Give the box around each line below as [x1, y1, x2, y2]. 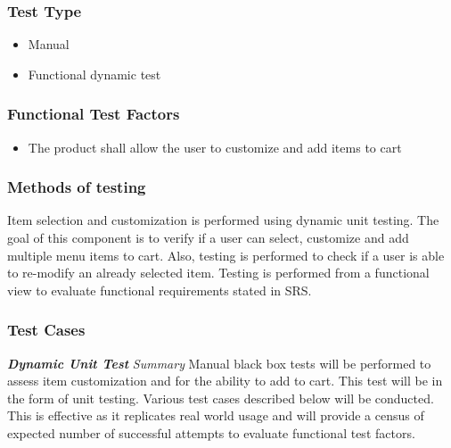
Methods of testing [7, 176, 146, 198]
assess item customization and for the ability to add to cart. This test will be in [7, 371, 443, 390]
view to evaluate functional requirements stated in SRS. [7, 280, 312, 299]
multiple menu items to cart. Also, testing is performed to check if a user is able [7, 245, 445, 264]
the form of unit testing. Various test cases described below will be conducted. [7, 388, 434, 407]
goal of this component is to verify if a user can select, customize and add [7, 228, 409, 247]
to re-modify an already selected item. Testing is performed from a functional [7, 263, 430, 282]
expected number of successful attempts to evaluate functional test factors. [7, 424, 415, 442]
